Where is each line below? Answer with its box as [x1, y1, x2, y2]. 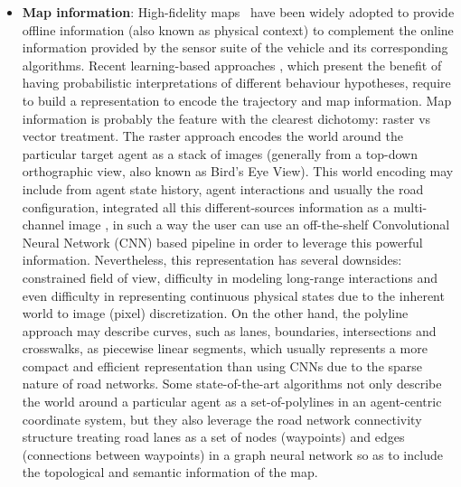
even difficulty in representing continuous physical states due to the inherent [22, 286, 445, 304]
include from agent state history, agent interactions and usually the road [22, 179, 424, 198]
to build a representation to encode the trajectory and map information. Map [22, 90, 452, 109]
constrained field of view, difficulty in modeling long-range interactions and [22, 267, 437, 286]
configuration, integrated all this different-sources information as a [22, 197, 390, 216]
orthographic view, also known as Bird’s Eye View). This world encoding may [22, 162, 454, 181]
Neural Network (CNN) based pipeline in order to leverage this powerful [22, 232, 423, 251]
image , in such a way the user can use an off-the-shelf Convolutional [68, 215, 450, 234]
